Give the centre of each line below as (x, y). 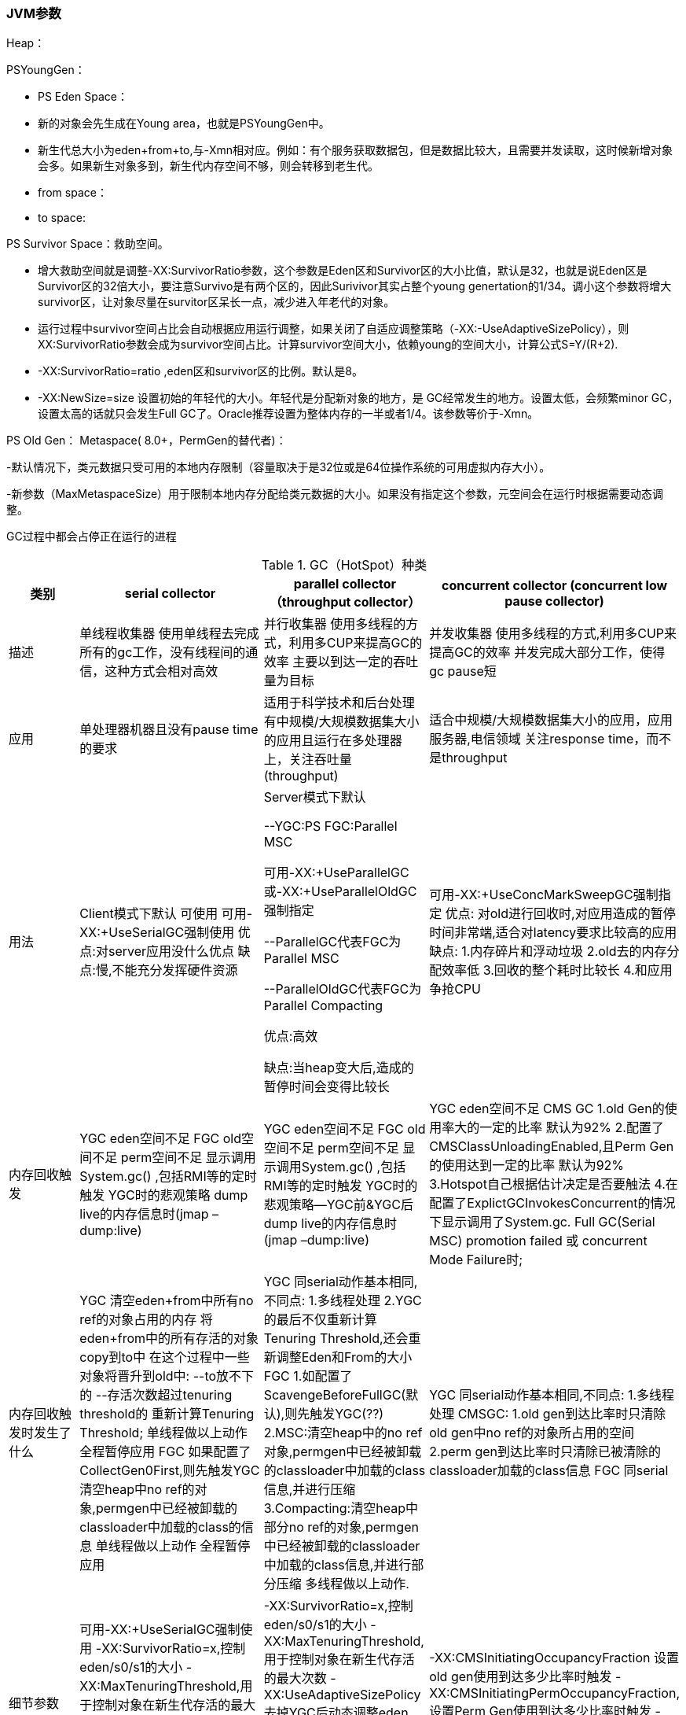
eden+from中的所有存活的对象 (169, 1339)
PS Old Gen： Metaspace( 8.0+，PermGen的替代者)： (147, 441)
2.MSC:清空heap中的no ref (343, 1433)
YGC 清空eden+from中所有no (167, 1301)
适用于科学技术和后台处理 (339, 703)
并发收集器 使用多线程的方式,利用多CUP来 (553, 634)
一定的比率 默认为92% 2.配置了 (572, 1128)
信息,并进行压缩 (310, 1490)
